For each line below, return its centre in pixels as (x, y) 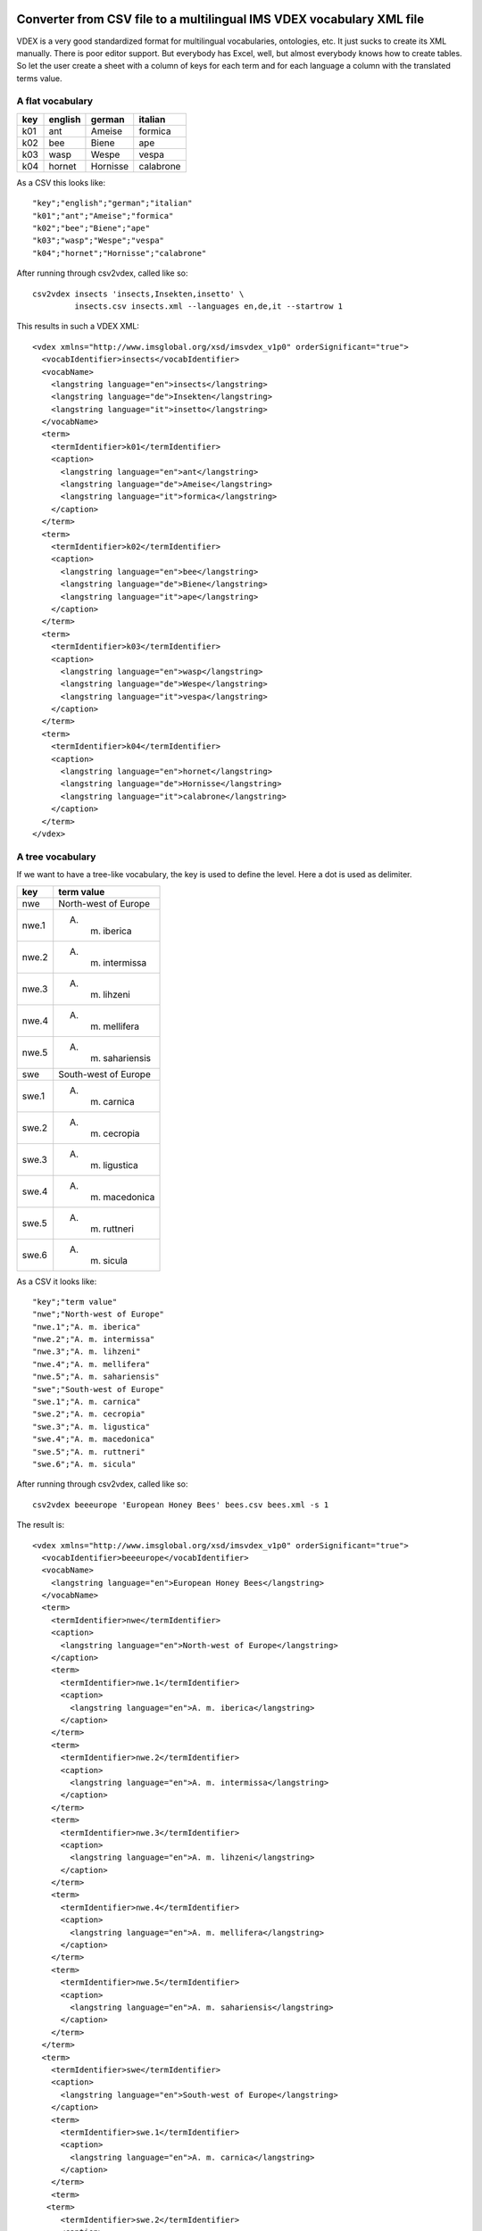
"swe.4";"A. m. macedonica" (94, 1439)
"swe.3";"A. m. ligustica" (91, 1427)
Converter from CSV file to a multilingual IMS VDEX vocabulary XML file (220, 19)
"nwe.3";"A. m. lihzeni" (87, 1352)
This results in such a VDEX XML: (78, 327)
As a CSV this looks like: (61, 182)
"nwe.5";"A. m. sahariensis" (96, 1377)
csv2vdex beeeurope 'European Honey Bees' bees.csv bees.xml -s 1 (181, 1505)
